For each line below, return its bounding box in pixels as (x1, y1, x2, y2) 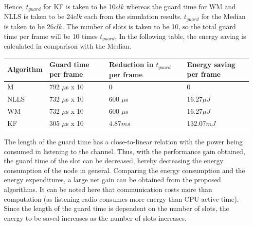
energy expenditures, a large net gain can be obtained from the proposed (4, 174, 221, 185)
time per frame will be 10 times (4, 31, 98, 41)
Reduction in (109, 59, 154, 70)
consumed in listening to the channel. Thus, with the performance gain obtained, (4, 146, 245, 156)
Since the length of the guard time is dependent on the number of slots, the (4, 203, 229, 213)
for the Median (201, 11, 246, 21)
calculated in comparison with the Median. (4, 40, 131, 51)
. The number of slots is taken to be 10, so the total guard (62, 21, 236, 31)
